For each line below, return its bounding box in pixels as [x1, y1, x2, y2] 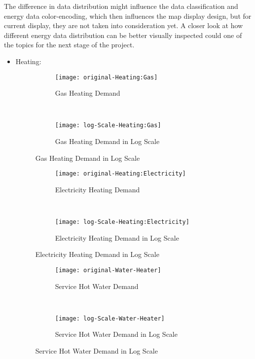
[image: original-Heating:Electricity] [55, 170, 186, 178]
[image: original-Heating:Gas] [55, 73, 158, 81]
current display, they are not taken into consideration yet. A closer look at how [4, 20, 243, 31]
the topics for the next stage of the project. [4, 39, 135, 50]
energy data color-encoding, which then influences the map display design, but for [4, 10, 252, 21]
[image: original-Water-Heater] [55, 266, 161, 274]
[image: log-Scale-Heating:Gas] [55, 122, 161, 129]
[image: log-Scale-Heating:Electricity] [55, 218, 189, 226]
